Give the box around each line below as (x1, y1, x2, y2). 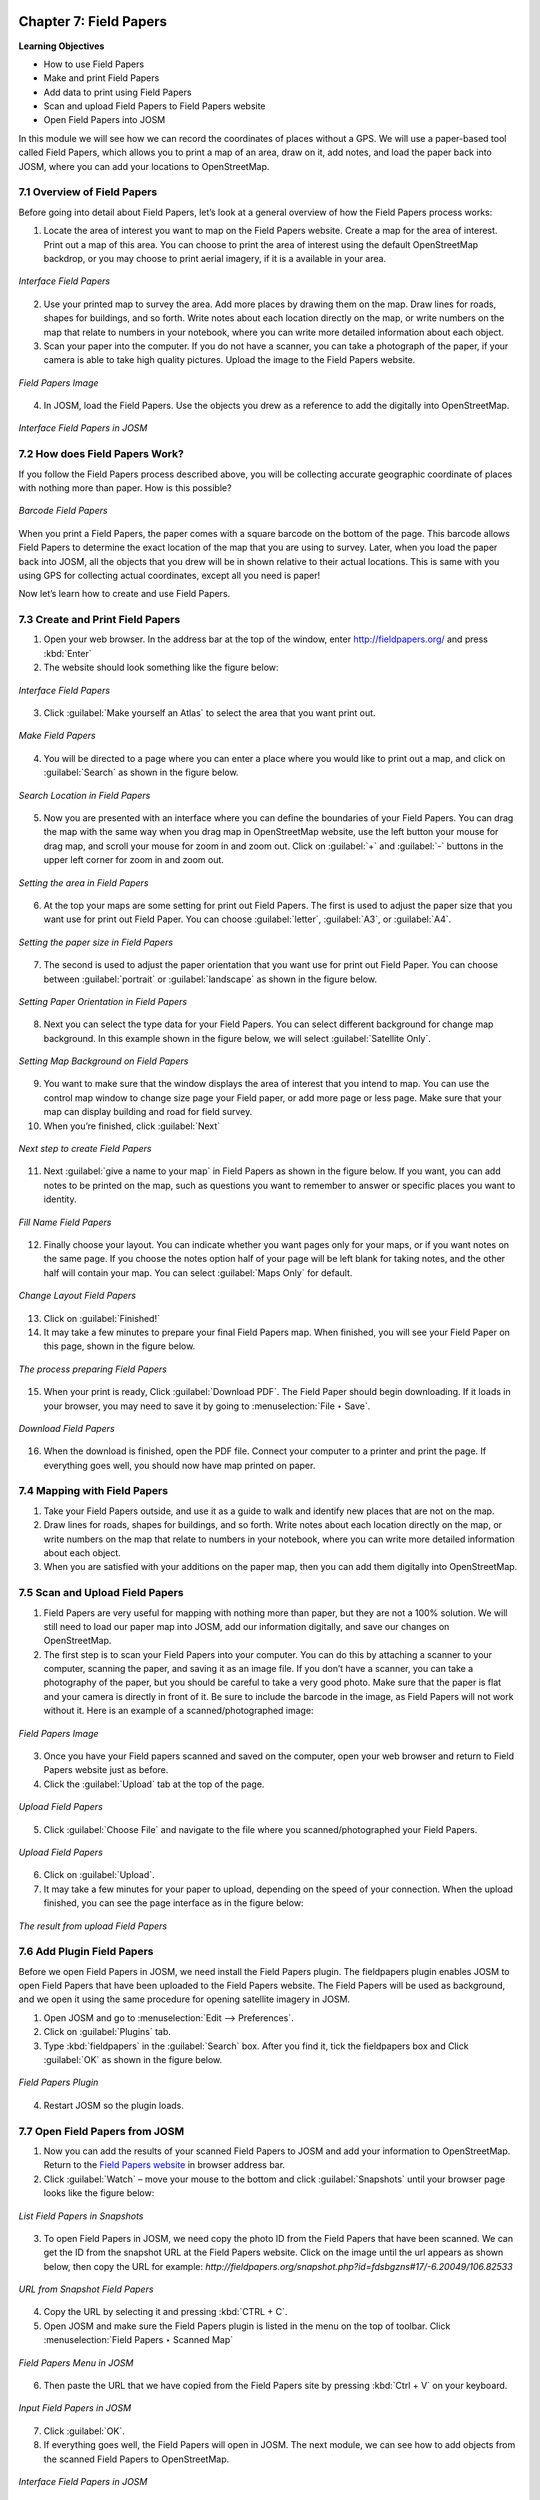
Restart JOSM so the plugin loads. (43, 2099, 185, 2111)
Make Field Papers (18, 730, 96, 742)
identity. (43, 1193, 77, 1205)
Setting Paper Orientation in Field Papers (18, 995, 188, 1007)
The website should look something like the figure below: (43, 661, 279, 674)
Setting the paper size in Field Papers (18, 936, 174, 948)
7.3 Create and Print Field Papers (18, 613, 181, 627)
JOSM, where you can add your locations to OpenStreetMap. (18, 160, 270, 172)
